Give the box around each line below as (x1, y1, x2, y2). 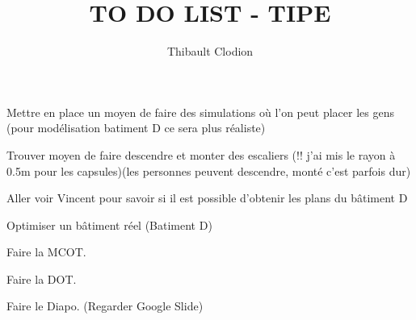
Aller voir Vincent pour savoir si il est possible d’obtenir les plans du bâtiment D (6, 189, 408, 206)
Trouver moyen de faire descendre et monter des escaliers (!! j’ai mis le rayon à (6, 146, 396, 163)
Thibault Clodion (166, 43, 254, 60)
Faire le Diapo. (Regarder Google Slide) (6, 297, 204, 314)
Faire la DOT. (6, 270, 77, 287)
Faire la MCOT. (6, 243, 86, 260)
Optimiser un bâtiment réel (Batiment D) (6, 216, 212, 233)
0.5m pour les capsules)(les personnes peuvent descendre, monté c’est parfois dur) (6, 162, 411, 179)
